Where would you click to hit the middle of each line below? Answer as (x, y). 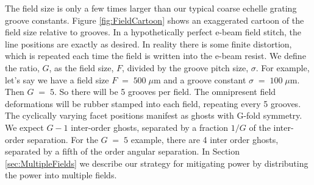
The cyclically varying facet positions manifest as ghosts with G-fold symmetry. (154, 115)
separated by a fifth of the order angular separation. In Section (122, 151)
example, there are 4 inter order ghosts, (205, 139)
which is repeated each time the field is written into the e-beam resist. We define (155, 56)
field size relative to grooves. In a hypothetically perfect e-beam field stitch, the (153, 32)
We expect (24, 127)
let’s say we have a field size (57, 79)
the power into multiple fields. (61, 175)
